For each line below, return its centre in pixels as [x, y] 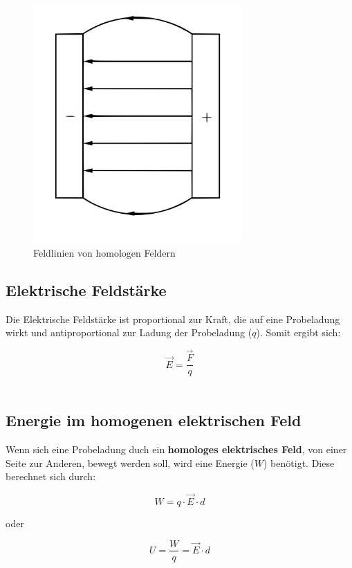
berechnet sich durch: [51, 476]
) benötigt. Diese [299, 462]
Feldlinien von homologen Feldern [104, 252]
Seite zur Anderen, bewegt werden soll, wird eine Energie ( [130, 462]
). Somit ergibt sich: [298, 332]
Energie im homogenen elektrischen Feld [154, 420]
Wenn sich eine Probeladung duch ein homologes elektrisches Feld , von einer [176, 449]
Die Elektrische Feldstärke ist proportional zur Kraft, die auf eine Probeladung [173, 319]
